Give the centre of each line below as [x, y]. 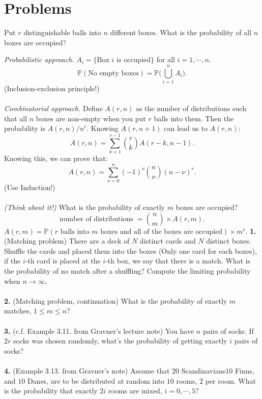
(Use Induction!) [30, 187]
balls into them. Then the [194, 118]
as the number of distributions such [191, 108]
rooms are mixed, [135, 391]
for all [166, 59]
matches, [18, 311]
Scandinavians [203, 370]
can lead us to [186, 128]
